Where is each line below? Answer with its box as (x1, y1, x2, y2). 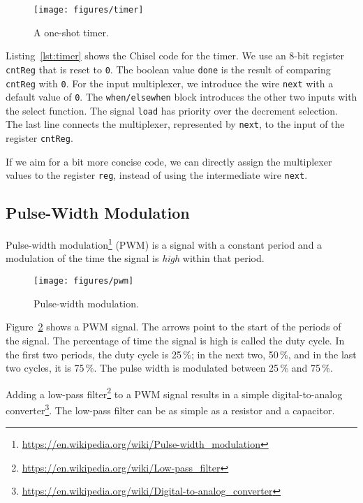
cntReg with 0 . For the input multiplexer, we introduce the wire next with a (6, 75, 334, 90)
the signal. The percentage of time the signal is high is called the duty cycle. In (6, 333, 345, 347)
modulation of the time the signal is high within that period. (6, 251, 265, 265)
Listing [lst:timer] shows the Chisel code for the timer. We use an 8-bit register (6, 48, 345, 63)
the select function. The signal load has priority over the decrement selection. (6, 103, 338, 117)
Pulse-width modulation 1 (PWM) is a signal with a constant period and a (6, 235, 323, 251)
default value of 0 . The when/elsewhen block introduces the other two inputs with (6, 89, 357, 104)
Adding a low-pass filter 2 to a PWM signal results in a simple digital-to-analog (6, 384, 343, 401)
